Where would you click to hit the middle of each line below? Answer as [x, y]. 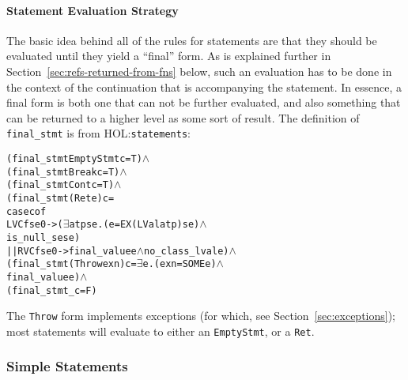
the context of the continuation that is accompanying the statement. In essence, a [204, 87]
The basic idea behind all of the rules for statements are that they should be [192, 40]
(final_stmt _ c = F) [52, 290]
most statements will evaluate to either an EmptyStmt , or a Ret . [161, 331]
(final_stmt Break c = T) [63, 172]
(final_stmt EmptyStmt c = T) [74, 159]
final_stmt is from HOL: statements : [98, 133]
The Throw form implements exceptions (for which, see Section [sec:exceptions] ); [201, 316]
